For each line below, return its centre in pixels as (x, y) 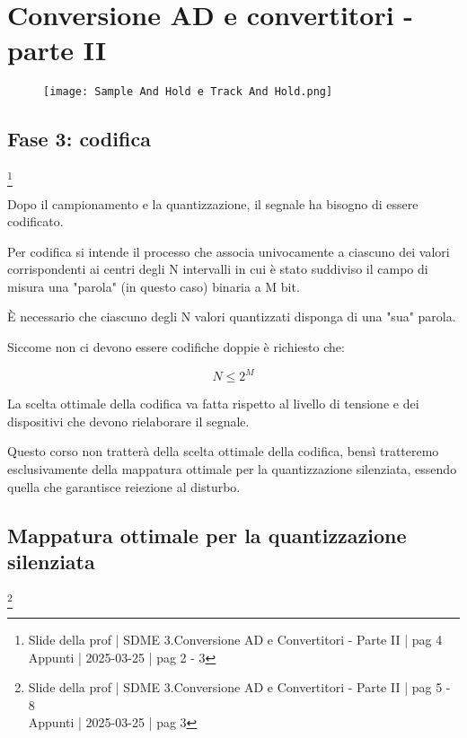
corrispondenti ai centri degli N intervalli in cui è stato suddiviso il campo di (218, 269)
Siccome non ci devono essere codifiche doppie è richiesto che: (176, 347)
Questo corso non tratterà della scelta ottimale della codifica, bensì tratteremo (223, 451)
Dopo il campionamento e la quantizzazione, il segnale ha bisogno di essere (213, 203)
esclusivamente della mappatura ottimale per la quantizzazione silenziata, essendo (232, 468)
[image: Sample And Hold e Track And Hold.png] (188, 92)
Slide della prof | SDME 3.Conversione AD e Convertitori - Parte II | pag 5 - (239, 687)
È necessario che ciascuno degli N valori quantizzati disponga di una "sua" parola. (232, 316)
